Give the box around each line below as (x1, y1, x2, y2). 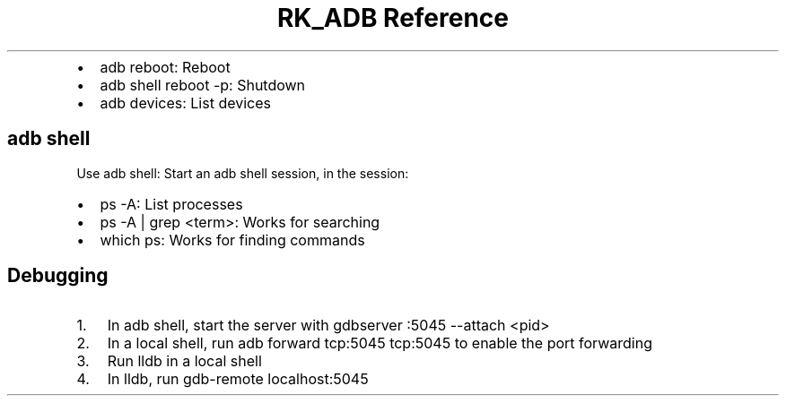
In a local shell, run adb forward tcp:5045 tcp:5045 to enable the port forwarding (107, 334, 652, 353)
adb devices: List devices (100, 93, 271, 112)
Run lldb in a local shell (107, 352, 262, 371)
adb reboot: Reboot (100, 57, 231, 76)
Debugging (7, 264, 109, 287)
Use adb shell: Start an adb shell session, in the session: (76, 165, 409, 181)
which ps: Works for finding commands (100, 230, 365, 249)
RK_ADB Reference (276, 3, 510, 33)
